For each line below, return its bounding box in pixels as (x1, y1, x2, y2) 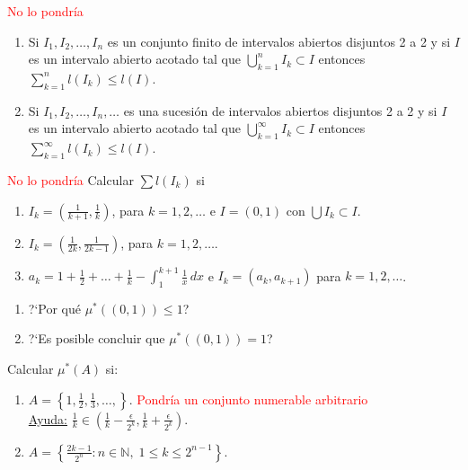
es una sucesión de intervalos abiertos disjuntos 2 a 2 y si (123, 101, 437, 120)
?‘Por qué (28, 298, 81, 317)
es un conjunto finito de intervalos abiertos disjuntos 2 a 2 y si (107, 31, 451, 50)
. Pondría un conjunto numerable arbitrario (128, 389, 368, 408)
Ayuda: (28, 409, 67, 428)
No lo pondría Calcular (7, 170, 134, 189)
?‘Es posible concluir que (28, 329, 165, 348)
